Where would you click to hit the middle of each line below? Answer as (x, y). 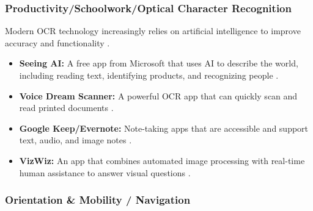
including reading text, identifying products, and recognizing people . (149, 75)
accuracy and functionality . (57, 42)
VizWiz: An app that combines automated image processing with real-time (162, 160)
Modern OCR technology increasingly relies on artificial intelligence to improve (153, 31)
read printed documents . (66, 108)
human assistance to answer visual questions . (105, 172)
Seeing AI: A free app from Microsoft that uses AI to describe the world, (159, 63)
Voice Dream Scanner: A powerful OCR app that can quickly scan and (158, 95)
